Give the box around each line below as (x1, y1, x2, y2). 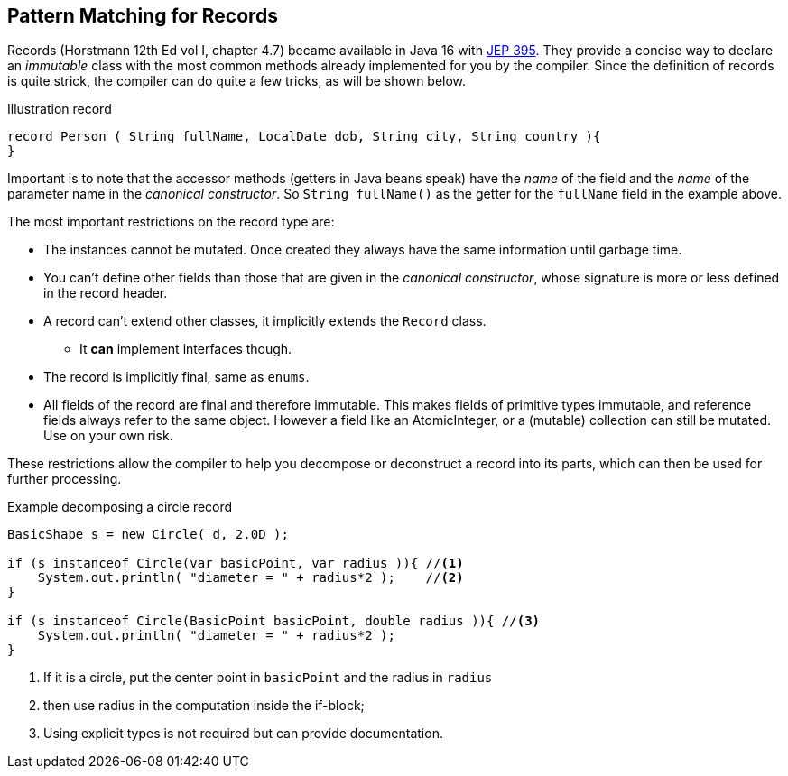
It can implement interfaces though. (79, 341, 292, 357)
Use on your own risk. (43, 428, 173, 444)
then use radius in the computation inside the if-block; (43, 697, 365, 714)
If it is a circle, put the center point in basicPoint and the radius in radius (43, 670, 493, 686)
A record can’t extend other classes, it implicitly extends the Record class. (43, 313, 487, 329)
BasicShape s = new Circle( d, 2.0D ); (7, 527, 289, 542)
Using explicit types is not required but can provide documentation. (43, 725, 443, 742)
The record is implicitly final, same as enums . (43, 369, 310, 385)
